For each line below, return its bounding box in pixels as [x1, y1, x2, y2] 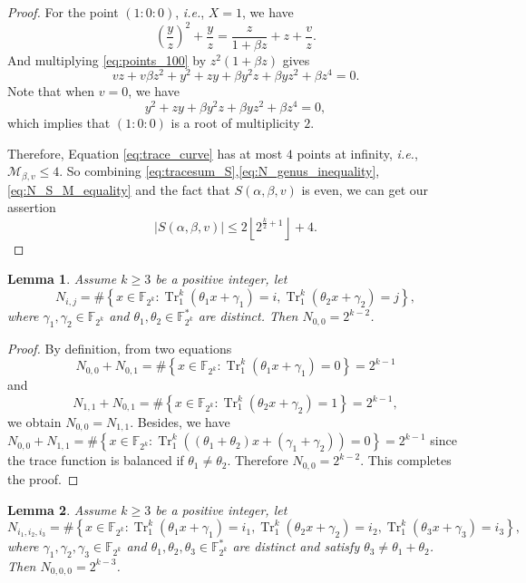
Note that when [7, 82, 95, 101]
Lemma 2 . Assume [7, 500, 117, 519]
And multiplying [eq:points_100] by [7, 50, 207, 69]
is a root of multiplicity [170, 113, 300, 132]
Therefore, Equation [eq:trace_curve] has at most [7, 143, 283, 162]
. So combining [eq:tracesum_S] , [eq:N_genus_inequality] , [59, 161, 380, 180]
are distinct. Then [198, 306, 298, 326]
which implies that [7, 113, 111, 132]
